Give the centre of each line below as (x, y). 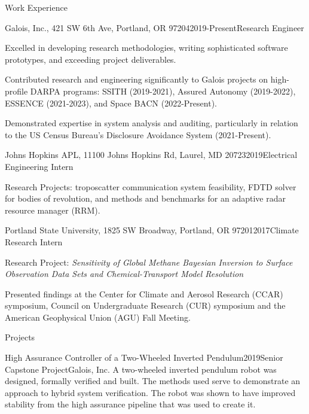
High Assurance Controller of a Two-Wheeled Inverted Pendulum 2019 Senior (144, 357)
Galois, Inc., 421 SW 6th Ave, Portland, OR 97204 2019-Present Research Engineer (154, 27)
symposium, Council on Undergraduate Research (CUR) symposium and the (145, 305)
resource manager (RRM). (53, 210)
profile (16, 91)
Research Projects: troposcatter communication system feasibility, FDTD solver (151, 186)
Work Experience (36, 7)
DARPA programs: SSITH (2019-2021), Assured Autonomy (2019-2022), (163, 91)
